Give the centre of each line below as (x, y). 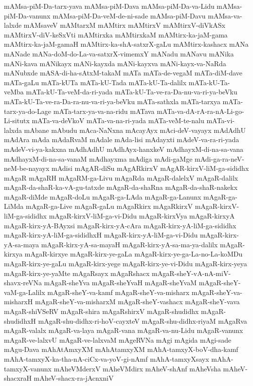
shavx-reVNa (23, 283)
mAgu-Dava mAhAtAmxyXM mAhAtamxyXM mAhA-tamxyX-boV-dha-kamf (121, 349)
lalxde (13, 25)
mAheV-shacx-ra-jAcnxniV (74, 378)
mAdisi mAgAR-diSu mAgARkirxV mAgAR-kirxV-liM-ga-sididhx (150, 168)
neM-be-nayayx (27, 168)
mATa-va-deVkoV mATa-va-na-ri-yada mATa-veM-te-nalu (118, 120)
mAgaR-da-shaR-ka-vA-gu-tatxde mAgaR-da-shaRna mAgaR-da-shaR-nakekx (121, 187)
